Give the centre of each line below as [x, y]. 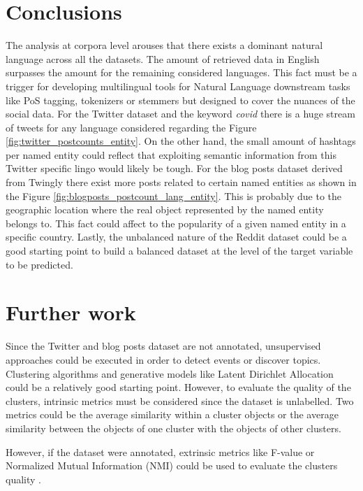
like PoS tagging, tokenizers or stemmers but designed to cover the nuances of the [180, 100]
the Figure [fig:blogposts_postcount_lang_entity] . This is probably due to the [174, 195]
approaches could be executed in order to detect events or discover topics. [163, 359]
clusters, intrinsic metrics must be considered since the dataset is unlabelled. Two [180, 400]
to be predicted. [39, 264]
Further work [71, 312]
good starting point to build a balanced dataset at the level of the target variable [179, 251]
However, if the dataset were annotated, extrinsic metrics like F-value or [160, 451]
